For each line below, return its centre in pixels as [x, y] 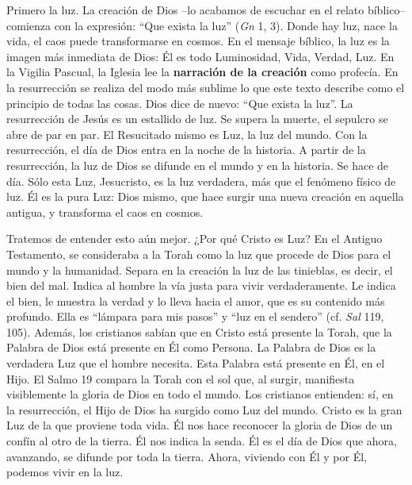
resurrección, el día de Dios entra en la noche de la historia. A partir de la [186, 150]
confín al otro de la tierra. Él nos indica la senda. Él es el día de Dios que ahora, [202, 441]
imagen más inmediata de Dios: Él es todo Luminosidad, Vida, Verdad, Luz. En [200, 56]
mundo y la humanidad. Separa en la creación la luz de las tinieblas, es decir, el [200, 269]
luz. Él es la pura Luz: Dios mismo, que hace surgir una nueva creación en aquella [205, 196]
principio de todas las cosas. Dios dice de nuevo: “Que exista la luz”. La [180, 103]
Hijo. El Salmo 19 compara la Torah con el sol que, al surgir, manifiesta [181, 378]
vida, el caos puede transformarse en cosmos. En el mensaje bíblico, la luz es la [198, 41]
